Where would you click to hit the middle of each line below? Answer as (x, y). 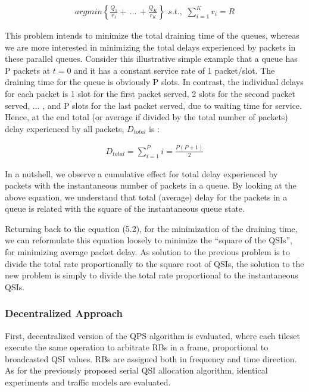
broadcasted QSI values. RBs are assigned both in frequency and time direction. (151, 358)
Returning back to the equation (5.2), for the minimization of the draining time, (151, 228)
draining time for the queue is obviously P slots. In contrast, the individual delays (154, 82)
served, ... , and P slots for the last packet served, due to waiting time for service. (153, 105)
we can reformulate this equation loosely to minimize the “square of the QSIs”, (149, 240)
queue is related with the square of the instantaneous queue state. (125, 208)
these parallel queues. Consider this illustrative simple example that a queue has (151, 59)
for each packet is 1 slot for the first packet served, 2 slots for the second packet (150, 93)
